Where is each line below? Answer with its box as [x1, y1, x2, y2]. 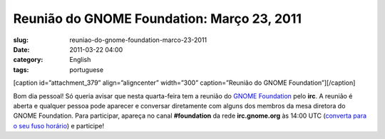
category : [13, 56, 43, 64]
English [69, 56, 91, 64]
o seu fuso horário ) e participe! [13, 121, 105, 130]
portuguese [69, 65, 103, 74]
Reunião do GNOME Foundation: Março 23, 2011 [13, 11, 302, 26]
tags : [13, 65, 29, 74]
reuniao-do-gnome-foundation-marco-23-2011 [69, 36, 207, 44]
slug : [13, 36, 29, 44]
